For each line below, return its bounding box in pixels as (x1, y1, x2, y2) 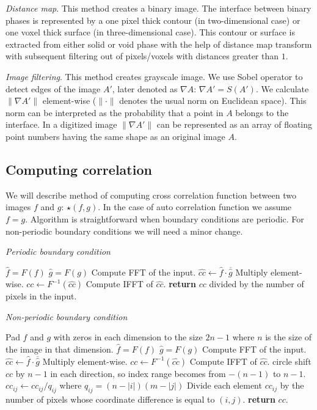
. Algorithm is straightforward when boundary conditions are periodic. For (25, 212, 304, 225)
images (5, 200, 31, 213)
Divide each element (186, 379, 262, 392)
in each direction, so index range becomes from (50, 367, 226, 379)
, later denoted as (112, 82, 178, 95)
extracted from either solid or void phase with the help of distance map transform (5, 37, 312, 50)
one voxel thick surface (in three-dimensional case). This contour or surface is (5, 26, 295, 38)
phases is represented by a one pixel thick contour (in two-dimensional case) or (5, 13, 301, 26)
